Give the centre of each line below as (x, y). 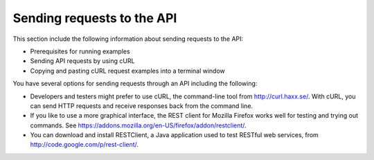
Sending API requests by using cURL (82, 61)
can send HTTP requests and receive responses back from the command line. (141, 106)
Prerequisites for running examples (80, 51)
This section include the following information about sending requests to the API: (128, 39)
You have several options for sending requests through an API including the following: (135, 84)
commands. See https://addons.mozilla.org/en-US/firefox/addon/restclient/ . (138, 125)
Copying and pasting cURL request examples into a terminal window (127, 71)
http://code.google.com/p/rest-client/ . (84, 145)
